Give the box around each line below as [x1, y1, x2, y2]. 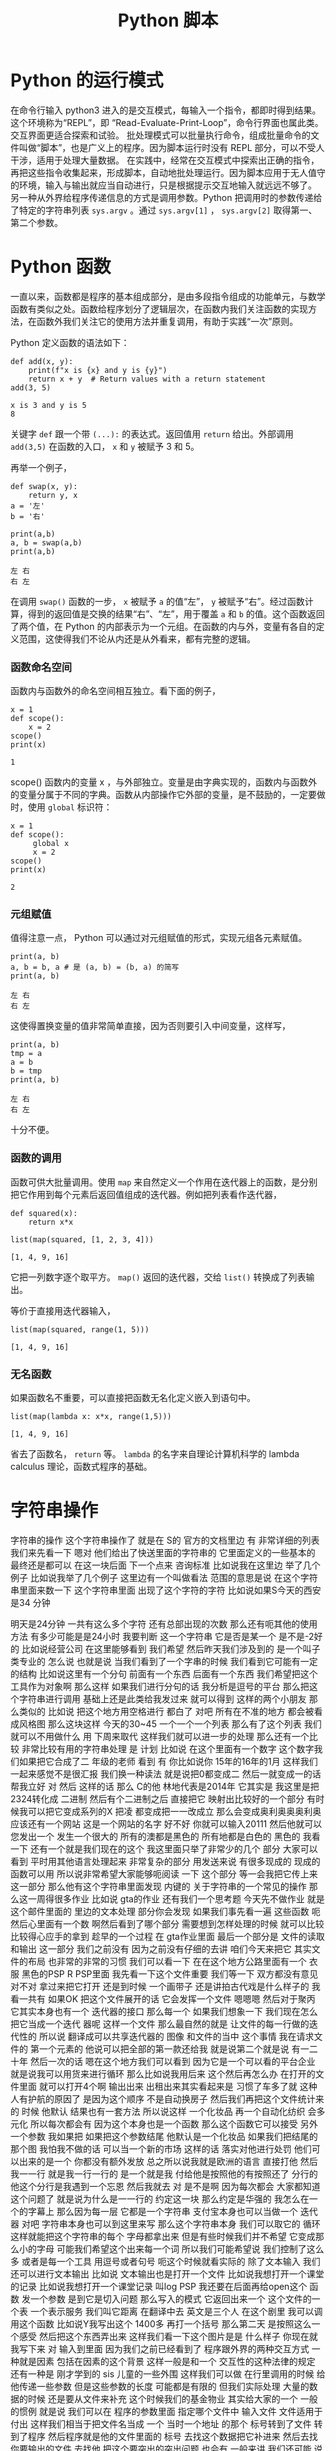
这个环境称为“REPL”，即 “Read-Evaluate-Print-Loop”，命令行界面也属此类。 [10, 116, 324, 128]
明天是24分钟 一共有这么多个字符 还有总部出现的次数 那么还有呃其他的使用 [10, 1618, 318, 1630]
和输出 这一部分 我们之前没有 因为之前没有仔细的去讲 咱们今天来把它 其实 [10, 1943, 312, 1955]
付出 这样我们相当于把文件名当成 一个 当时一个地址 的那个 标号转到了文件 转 [10, 2418, 323, 2430]
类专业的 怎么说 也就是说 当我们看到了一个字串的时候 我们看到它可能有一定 [10, 1656, 318, 1667]
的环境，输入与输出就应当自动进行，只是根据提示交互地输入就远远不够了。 [10, 179, 317, 191]
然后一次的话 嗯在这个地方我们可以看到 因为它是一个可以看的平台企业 [29, 2056, 316, 2067]
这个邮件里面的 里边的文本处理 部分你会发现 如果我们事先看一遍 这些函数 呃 [10, 1906, 321, 1917]
